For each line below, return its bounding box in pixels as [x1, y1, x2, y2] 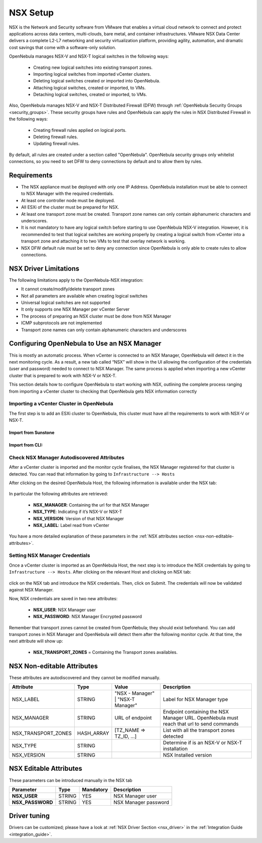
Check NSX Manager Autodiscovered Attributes [9, 454, 125, 461]
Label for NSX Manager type [163, 696, 228, 703]
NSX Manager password [113, 799, 169, 806]
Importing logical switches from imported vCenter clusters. [33, 71, 151, 77]
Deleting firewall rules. [33, 134, 78, 140]
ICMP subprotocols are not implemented [21, 320, 102, 326]
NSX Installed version [163, 752, 212, 759]
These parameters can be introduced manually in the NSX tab [9, 777, 133, 783]
